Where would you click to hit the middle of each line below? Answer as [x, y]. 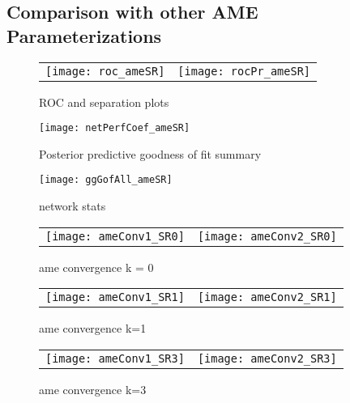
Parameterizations [84, 35]
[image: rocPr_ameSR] [244, 71]
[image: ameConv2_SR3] [267, 358]
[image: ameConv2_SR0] [267, 236]
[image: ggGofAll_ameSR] [106, 180]
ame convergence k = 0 [96, 267]
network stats [73, 206]
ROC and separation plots [104, 102]
